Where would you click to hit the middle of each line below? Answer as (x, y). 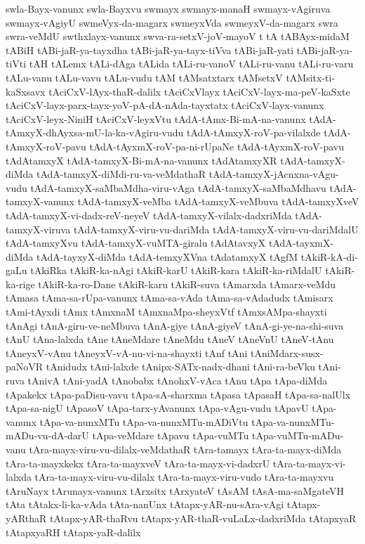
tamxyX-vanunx (40, 201)
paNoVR (25, 367)
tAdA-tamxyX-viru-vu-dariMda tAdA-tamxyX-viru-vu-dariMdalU (216, 229)
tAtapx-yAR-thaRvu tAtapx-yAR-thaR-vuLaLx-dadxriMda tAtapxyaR (203, 518)
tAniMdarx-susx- (287, 352)
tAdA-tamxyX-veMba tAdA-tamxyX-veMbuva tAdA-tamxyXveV (218, 201)
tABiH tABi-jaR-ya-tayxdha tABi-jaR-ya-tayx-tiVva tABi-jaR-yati (150, 50)
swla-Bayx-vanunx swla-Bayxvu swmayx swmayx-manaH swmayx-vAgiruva (168, 8)
